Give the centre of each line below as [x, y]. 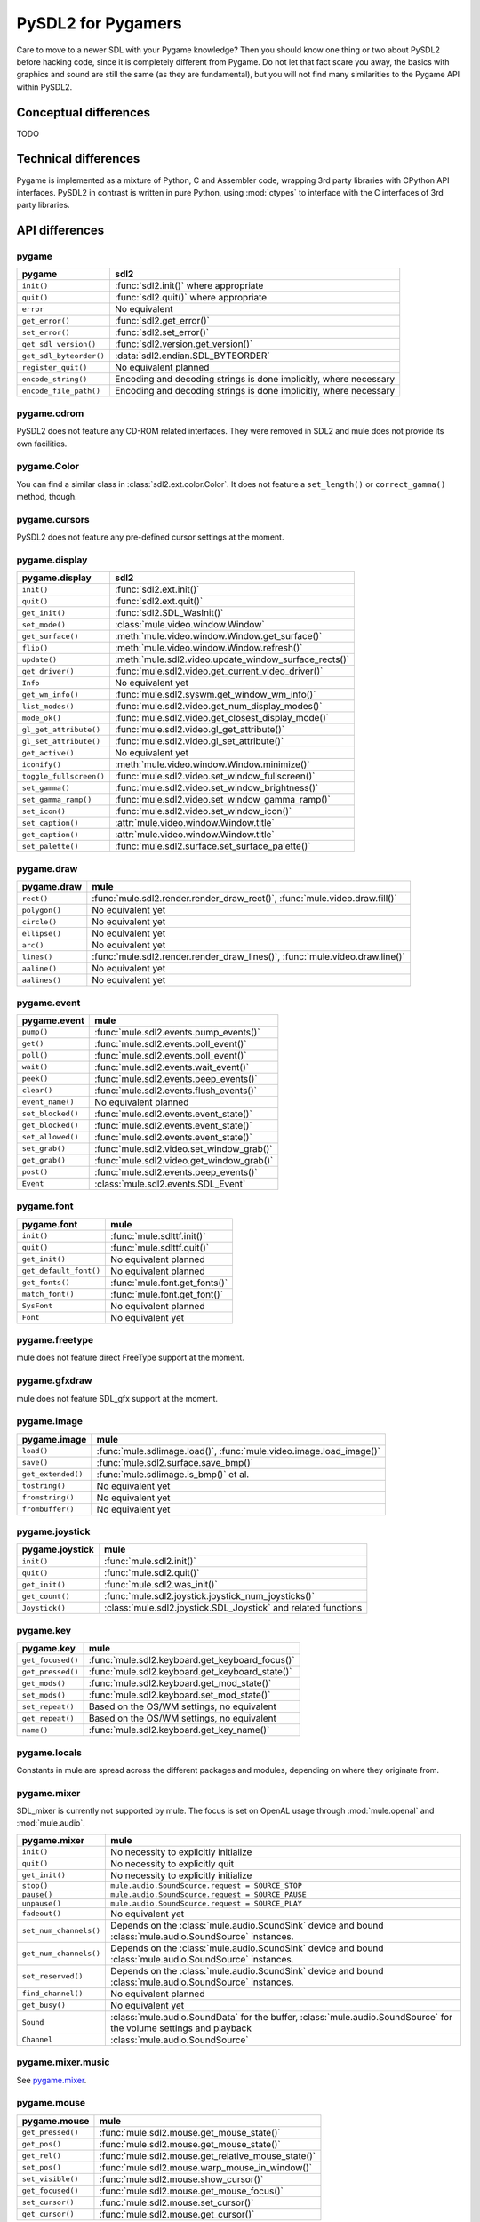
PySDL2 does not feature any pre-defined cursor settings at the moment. [150, 537]
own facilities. [42, 444]
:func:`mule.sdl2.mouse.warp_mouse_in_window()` [206, 2167]
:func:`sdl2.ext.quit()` [159, 602]
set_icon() [44, 811]
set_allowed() [50, 1137]
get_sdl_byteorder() [64, 356]
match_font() [48, 1295]
